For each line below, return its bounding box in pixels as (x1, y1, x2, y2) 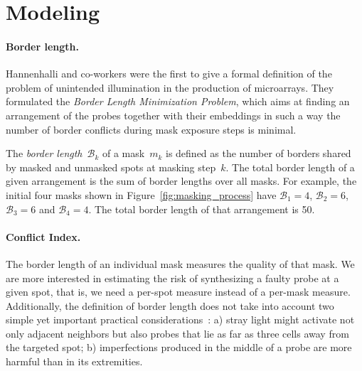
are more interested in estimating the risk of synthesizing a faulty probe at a (6, 270, 339, 285)
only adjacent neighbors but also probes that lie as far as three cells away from (6, 326, 349, 340)
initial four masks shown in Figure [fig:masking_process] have (6, 187, 277, 202)
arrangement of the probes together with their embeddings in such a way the (6, 107, 341, 122)
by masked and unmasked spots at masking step (6, 159, 216, 174)
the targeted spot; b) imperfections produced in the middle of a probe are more (6, 340, 352, 355)
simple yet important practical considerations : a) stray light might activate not (6, 312, 355, 327)
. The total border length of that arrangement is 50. (88, 201, 315, 216)
